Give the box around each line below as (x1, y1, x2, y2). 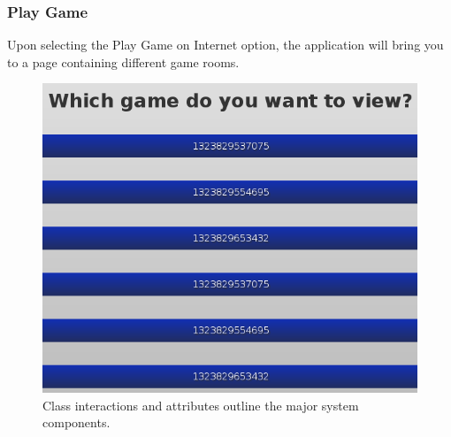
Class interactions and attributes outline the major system (42, 395, 359, 414)
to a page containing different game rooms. (7, 52, 240, 71)
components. (42, 413, 111, 432)
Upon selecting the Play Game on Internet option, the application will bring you (7, 35, 444, 54)
